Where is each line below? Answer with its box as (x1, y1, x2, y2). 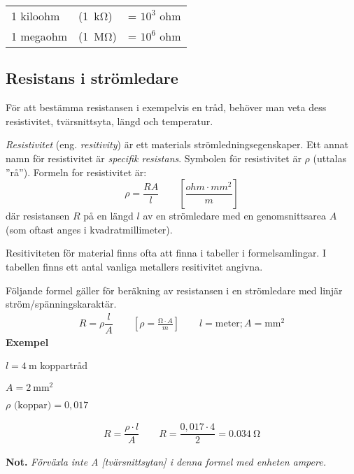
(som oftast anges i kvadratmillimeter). (6, 222, 173, 236)
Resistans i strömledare (6, 67, 178, 89)
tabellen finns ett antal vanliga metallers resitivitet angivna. (6, 259, 263, 273)
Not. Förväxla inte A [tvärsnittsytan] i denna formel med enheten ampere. (6, 454, 326, 469)
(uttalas (313, 150, 347, 165)
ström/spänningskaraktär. (6, 296, 117, 311)
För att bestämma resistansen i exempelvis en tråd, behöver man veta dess (6, 100, 327, 115)
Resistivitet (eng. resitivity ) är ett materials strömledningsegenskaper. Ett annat (6, 137, 349, 152)
